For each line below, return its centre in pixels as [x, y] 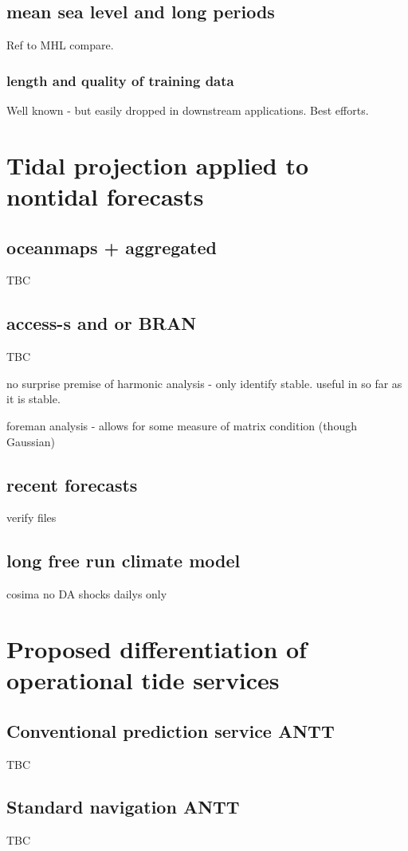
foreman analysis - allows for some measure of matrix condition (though [182, 425]
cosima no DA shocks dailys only [87, 594]
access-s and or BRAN [102, 323]
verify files [31, 518]
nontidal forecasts [105, 196]
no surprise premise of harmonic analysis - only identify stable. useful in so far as [204, 383]
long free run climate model [124, 561]
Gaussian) [31, 441]
